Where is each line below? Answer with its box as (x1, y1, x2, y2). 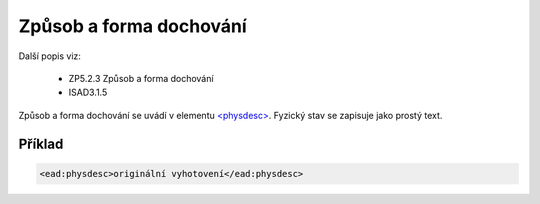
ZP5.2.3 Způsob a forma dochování (68, 72, 214, 84)
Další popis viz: (18, 50, 82, 62)
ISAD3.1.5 (68, 86, 108, 99)
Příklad (18, 135, 64, 152)
